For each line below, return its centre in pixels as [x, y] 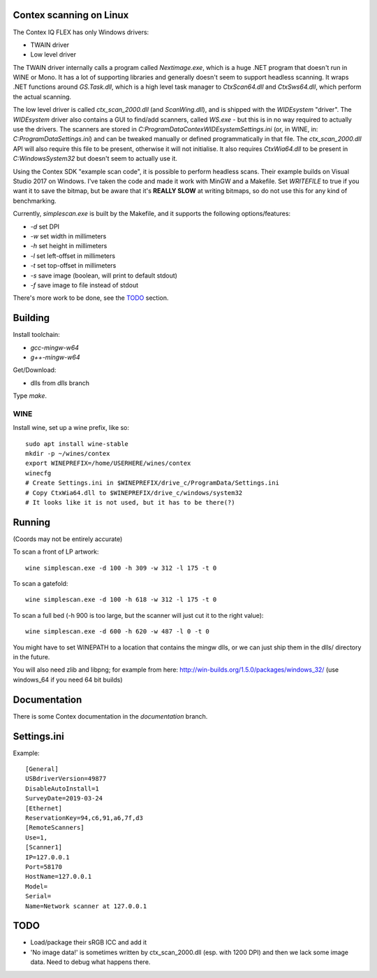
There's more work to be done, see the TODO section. [91, 298]
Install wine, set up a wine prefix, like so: [71, 428]
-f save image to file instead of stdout [84, 285]
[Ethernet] [44, 808]
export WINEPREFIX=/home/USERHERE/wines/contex [108, 463]
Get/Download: [35, 370]
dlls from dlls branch [60, 383]
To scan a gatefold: [40, 584]
